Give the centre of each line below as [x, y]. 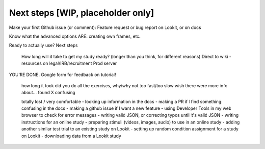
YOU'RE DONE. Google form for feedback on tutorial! [63, 74]
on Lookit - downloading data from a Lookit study [71, 136]
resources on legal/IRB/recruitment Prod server [69, 63]
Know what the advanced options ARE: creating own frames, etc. [75, 36]
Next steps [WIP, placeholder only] [82, 13]
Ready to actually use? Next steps [43, 45]
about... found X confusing [48, 93]
